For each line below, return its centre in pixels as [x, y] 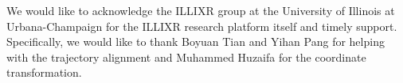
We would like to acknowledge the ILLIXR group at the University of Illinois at [201, 10]
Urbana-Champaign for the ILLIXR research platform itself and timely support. [202, 26]
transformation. [44, 72]
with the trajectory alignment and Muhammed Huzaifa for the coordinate [186, 57]
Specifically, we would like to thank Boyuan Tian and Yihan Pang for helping [196, 41]
